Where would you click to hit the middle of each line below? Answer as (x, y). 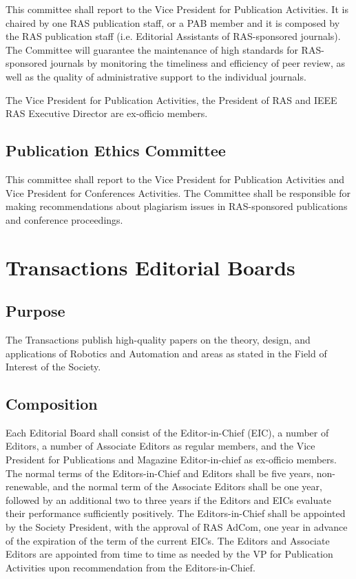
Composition (52, 404)
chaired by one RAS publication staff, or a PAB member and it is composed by (173, 22)
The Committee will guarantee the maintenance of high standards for (152, 49)
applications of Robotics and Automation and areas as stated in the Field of (166, 353)
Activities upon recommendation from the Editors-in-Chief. (130, 567)
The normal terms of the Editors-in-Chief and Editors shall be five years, (160, 473)
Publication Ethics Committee (116, 150)
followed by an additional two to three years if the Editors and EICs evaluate (168, 499)
